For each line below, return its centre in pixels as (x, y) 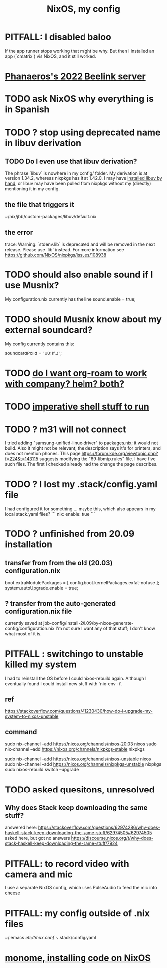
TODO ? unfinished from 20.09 (70, 534)
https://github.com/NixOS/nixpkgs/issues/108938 (56, 255)
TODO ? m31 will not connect (66, 429)
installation (29, 545)
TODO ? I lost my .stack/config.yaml (81, 484)
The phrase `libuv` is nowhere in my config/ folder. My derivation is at (76, 173)
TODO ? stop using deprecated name (83, 132)
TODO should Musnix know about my (83, 319)
